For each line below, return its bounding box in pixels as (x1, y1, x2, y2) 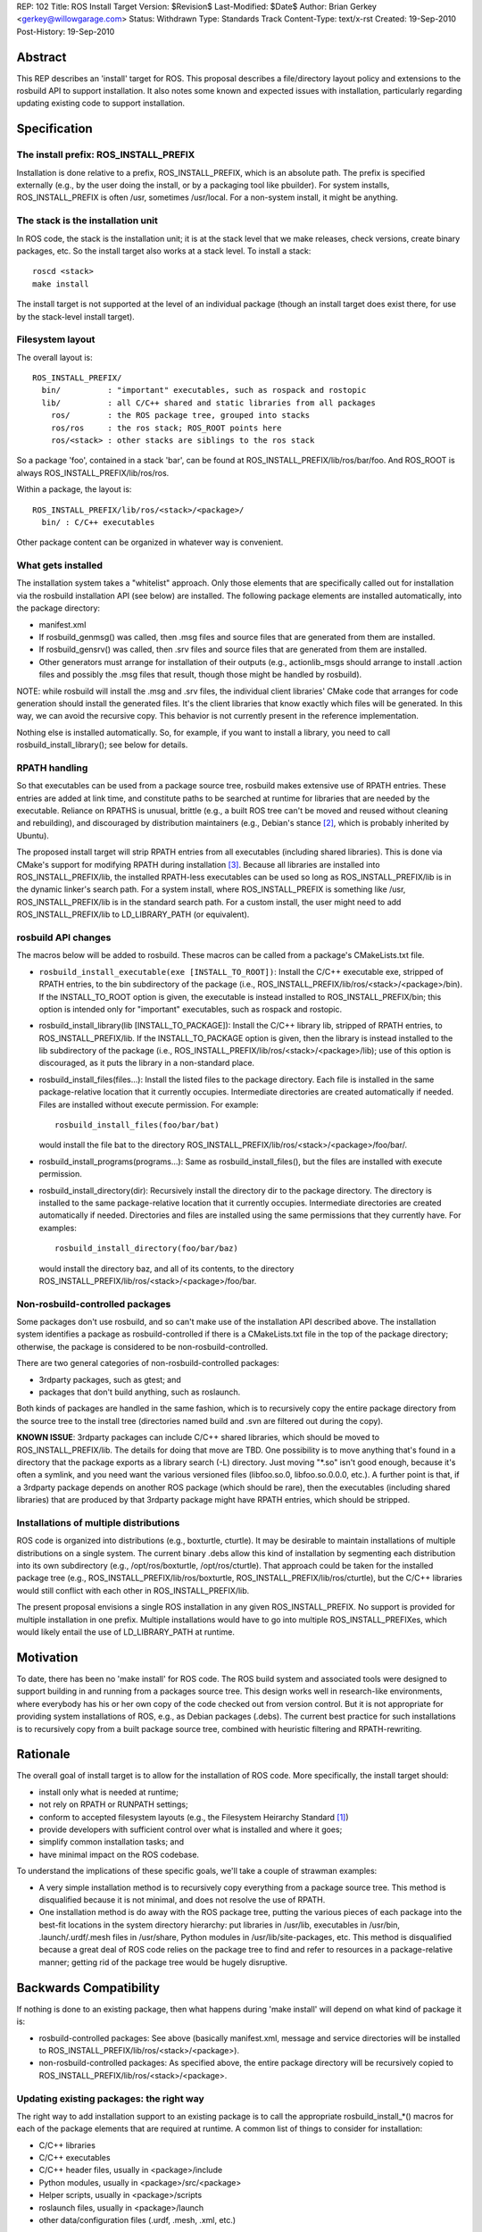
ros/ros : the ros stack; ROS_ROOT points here (50, 422, 282, 433)
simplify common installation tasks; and (38, 1836, 185, 1847)
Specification (16, 121, 93, 137)
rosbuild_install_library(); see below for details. (16, 739, 188, 750)
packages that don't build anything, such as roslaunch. (38, 1387, 241, 1397)
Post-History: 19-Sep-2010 (16, 26, 115, 37)
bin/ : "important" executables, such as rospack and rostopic (41, 385, 367, 396)
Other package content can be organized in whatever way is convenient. (16, 537, 284, 548)
